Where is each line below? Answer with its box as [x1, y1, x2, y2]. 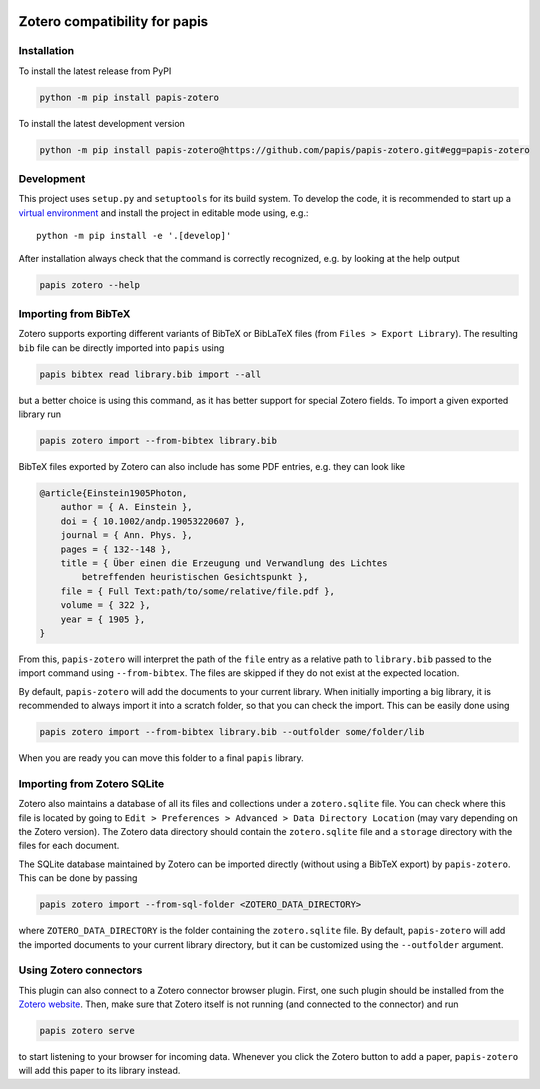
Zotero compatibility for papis [18, 13, 209, 30]
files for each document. [18, 840, 120, 852]
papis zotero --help [39, 279, 140, 290]
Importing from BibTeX [18, 306, 131, 320]
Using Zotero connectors [18, 963, 143, 977]
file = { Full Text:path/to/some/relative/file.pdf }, [60, 585, 335, 597]
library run [18, 408, 62, 420]
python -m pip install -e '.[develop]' [36, 230, 232, 242]
